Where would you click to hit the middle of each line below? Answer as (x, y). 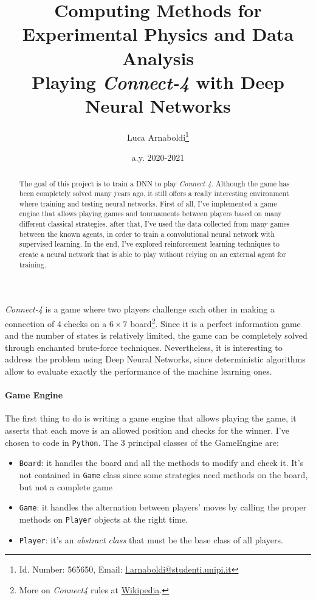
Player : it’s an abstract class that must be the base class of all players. (151, 539)
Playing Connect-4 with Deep (158, 82)
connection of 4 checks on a (56, 323)
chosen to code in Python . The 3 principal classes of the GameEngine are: (142, 442)
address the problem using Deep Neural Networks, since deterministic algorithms (155, 359)
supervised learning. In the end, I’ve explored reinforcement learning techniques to (149, 244)
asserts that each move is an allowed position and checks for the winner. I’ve (147, 430)
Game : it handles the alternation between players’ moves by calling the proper (163, 507)
